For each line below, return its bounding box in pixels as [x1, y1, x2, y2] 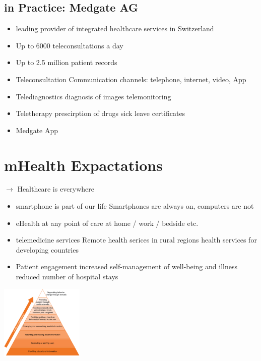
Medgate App [16, 125, 58, 135]
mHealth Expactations [4, 154, 163, 175]
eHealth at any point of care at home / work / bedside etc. [16, 217, 199, 228]
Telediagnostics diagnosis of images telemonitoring [16, 91, 171, 101]
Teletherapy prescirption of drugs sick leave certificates [16, 108, 185, 118]
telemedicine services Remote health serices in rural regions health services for [16, 234, 257, 245]
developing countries [16, 244, 79, 255]
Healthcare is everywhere [17, 184, 95, 194]
